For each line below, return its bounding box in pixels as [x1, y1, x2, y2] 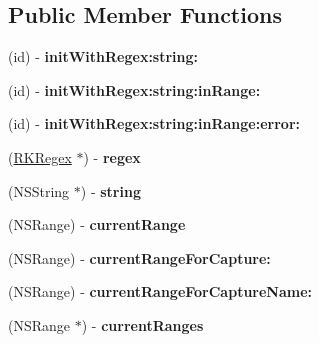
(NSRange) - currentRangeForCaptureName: [8, 281, 313, 302]
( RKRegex [8, 146, 72, 167]
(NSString [8, 180, 70, 201]
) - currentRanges [81, 314, 204, 335]
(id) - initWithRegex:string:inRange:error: [8, 113, 301, 134]
